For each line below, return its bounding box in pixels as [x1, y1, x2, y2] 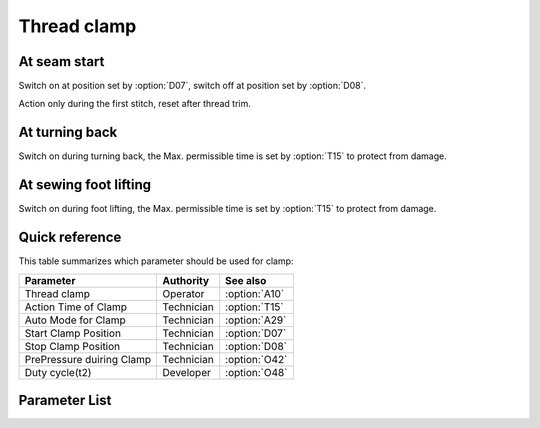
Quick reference [18, 229, 122, 246]
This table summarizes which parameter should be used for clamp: [18, 255, 294, 267]
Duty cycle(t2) [24, 365, 92, 379]
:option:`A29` [225, 313, 287, 327]
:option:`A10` [225, 286, 285, 300]
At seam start [18, 53, 105, 70]
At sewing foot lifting [18, 176, 152, 194]
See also [225, 273, 267, 287]
